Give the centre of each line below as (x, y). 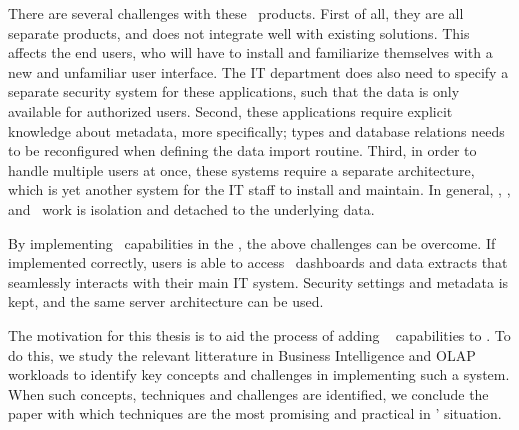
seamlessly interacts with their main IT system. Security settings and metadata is (258, 281)
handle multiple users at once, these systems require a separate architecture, (241, 169)
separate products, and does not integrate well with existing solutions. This (239, 32)
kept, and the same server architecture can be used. (166, 301)
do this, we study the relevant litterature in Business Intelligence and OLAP (242, 354)
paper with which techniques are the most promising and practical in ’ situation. (255, 413)
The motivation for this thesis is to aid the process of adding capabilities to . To (259, 334)
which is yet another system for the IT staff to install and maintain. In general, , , (259, 189)
